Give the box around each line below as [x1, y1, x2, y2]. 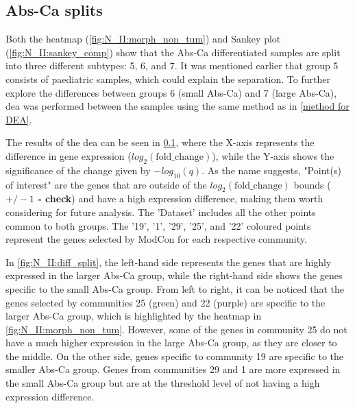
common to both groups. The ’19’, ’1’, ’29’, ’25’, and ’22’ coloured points [5, 218, 311, 232]
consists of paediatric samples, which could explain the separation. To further [5, 71, 330, 86]
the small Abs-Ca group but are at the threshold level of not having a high [5, 376, 320, 390]
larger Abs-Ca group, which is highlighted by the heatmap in [5, 309, 262, 323]
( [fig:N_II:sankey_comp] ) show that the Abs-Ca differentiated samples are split [5, 45, 341, 59]
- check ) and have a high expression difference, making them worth [38, 191, 323, 206]
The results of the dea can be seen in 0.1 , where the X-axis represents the [5, 135, 315, 149]
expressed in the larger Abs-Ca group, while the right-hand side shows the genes [5, 268, 343, 283]
